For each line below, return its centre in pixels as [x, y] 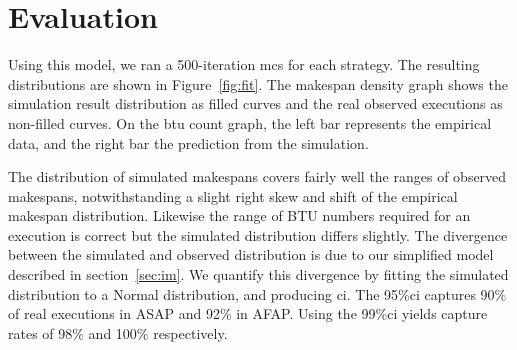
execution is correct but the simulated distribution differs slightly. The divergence [258, 234]
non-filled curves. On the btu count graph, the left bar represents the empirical [250, 122]
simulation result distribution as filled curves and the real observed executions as [255, 103]
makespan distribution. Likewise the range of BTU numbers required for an [239, 215]
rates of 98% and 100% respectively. [118, 332]
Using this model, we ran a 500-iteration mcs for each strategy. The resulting [244, 64]
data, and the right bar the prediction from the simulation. [188, 142]
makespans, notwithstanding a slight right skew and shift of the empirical [233, 195]
